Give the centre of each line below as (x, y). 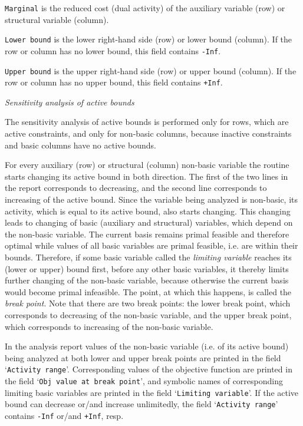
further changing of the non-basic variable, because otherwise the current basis (147, 280)
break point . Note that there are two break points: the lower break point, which (148, 303)
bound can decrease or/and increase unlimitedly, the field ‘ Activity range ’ (141, 404)
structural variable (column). (57, 19)
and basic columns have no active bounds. (80, 145)
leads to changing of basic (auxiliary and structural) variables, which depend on (149, 222)
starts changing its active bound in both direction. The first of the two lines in (146, 176)
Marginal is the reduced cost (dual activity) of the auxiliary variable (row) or (145, 8)
